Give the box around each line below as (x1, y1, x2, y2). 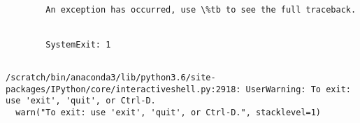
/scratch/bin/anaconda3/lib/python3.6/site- (6, 72, 216, 82)
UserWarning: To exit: (245, 84, 351, 94)
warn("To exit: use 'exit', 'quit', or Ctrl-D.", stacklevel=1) (15, 107, 322, 117)
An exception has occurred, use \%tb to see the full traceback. (45, 4, 357, 15)
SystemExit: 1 (45, 39, 111, 50)
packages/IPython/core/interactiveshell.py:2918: (6, 84, 241, 94)
